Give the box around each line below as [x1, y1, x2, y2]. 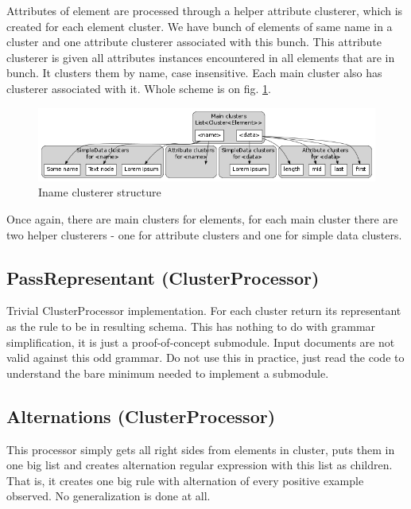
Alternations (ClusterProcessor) [6, 403, 276, 428]
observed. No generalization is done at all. [6, 488, 211, 504]
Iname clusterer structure [38, 184, 161, 200]
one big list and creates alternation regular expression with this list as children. [6, 457, 393, 473]
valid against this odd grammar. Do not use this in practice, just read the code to [6, 349, 405, 366]
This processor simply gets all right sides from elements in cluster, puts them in [6, 441, 395, 457]
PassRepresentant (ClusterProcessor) [6, 265, 320, 289]
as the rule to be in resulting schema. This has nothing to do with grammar [6, 318, 376, 335]
